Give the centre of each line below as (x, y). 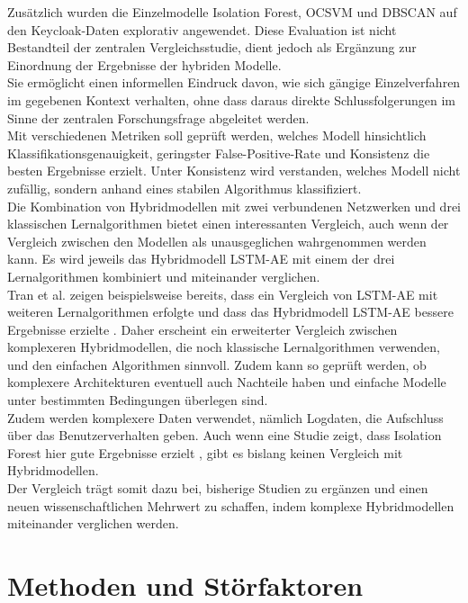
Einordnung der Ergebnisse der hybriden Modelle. (144, 64)
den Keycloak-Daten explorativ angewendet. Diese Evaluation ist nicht (202, 29)
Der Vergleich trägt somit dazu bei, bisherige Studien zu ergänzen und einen (218, 488)
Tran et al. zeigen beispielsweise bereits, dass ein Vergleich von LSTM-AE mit (223, 294)
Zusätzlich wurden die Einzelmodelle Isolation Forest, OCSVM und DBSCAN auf (232, 12)
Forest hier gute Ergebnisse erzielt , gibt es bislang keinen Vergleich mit (205, 452)
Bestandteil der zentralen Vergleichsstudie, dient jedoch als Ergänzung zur (212, 47)
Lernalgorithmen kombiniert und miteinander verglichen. (164, 276)
